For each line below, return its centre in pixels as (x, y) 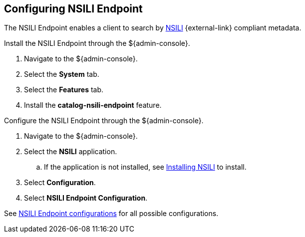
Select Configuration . (60, 183)
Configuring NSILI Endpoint (73, 9)
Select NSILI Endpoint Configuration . (86, 198)
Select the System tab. (62, 74)
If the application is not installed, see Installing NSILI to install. (145, 167)
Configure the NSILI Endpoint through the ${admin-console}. (104, 121)
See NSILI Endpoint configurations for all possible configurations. (111, 214)
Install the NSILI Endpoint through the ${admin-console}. (97, 43)
